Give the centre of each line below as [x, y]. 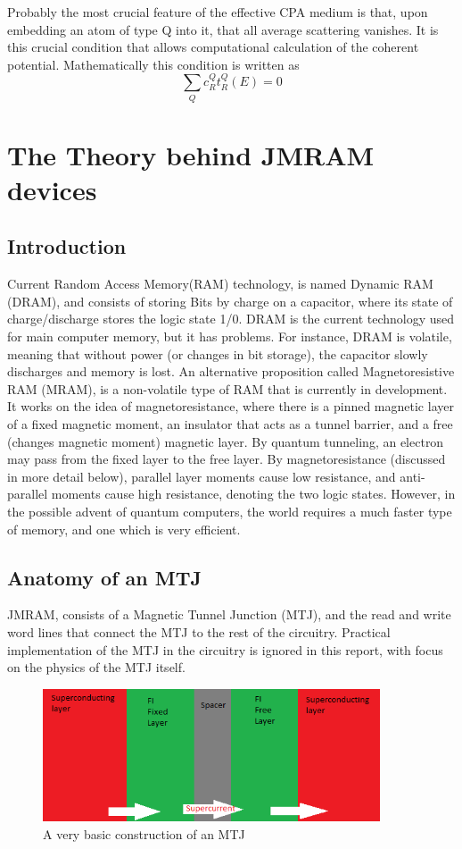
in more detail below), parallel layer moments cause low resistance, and [202, 476]
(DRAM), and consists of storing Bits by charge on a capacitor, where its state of [230, 301]
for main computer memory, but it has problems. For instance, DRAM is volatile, [230, 336]
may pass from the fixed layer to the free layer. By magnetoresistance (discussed [227, 459]
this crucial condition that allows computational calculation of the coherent [213, 47]
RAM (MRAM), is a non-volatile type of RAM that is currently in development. [227, 388]
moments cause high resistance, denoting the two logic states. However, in [253, 494]
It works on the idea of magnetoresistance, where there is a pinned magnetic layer [231, 406]
